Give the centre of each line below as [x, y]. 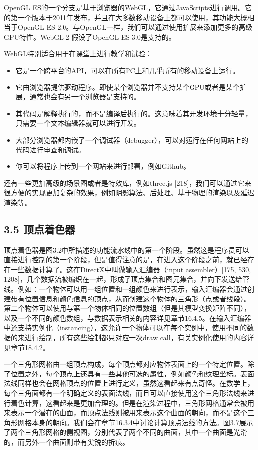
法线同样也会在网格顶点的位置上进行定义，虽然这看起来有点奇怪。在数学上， [129, 383]
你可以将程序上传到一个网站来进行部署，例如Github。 [103, 166]
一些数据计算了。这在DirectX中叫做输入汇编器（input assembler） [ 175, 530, [131, 269]
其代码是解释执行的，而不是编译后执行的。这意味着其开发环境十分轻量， [134, 113]
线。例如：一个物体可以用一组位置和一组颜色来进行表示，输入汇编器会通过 [126, 289]
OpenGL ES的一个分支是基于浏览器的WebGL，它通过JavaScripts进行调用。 [125, 7]
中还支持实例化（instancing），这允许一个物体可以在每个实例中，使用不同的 [126, 328]
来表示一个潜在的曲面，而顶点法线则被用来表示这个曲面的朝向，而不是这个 [126, 412]
